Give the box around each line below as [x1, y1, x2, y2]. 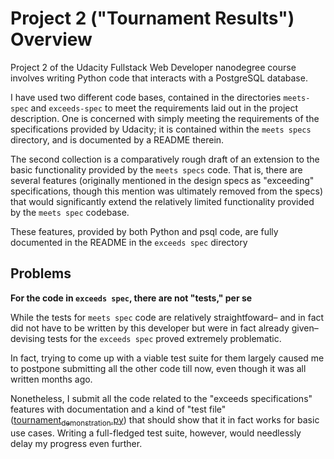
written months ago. [10, 373, 93, 385]
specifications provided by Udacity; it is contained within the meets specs [10, 123, 312, 135]
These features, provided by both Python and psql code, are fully [10, 225, 279, 237]
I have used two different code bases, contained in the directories [10, 91, 282, 103]
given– [291, 322, 319, 334]
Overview [10, 28, 93, 51]
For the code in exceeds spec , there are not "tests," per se [10, 292, 253, 304]
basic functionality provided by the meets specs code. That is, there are [10, 163, 303, 176]
